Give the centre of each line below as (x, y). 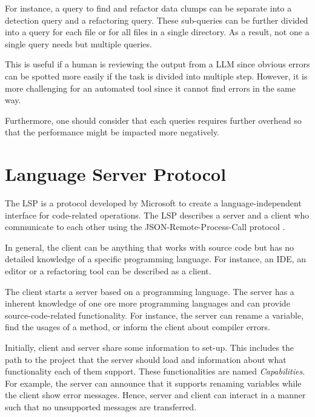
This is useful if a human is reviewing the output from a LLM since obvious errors (157, 64)
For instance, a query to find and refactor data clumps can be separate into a (148, 8)
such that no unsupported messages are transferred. (101, 406)
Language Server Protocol (116, 174)
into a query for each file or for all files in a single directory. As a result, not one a (157, 32)
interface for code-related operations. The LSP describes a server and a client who (157, 215)
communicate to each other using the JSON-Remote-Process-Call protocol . (145, 227)
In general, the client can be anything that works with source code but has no (150, 247)
